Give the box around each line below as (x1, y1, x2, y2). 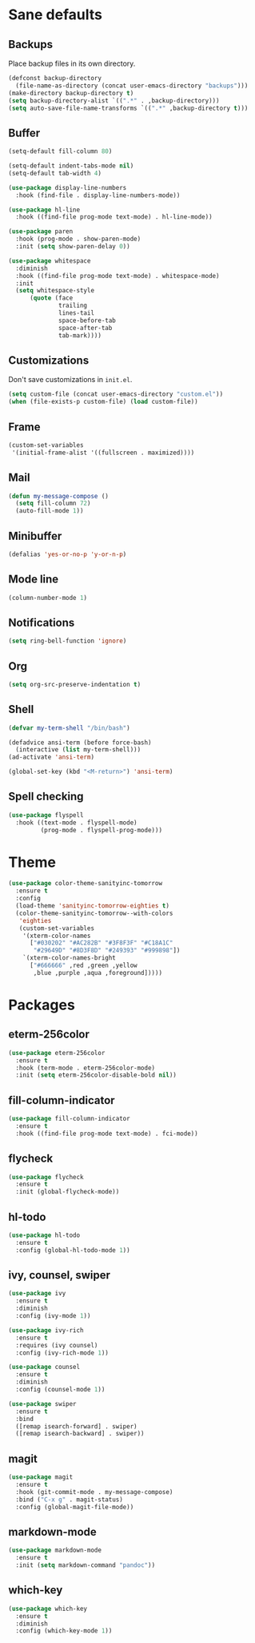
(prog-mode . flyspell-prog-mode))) (40, 826, 162, 834)
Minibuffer (8, 529, 62, 542)
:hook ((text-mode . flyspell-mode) (15, 819, 137, 827)
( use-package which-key (8, 1605, 88, 1613)
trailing (58, 302, 88, 310)
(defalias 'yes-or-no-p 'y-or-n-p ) (8, 550, 127, 558)
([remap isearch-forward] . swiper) (15, 1422, 137, 1431)
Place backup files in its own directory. (8, 58, 136, 68)
